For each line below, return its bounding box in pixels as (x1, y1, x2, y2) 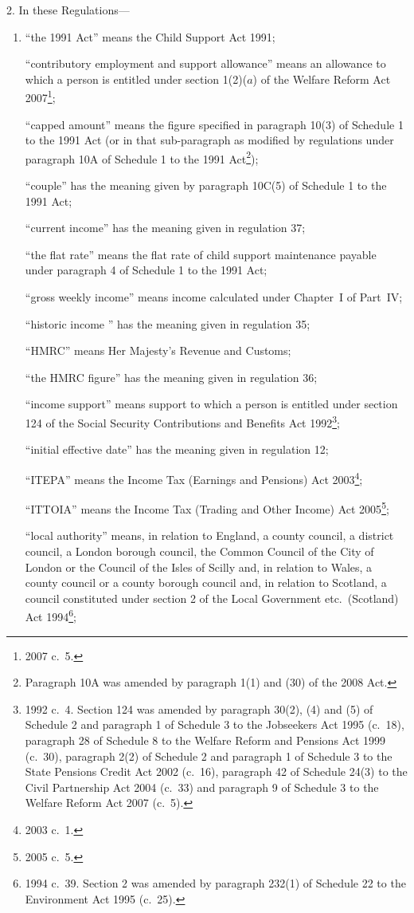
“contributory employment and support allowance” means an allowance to (25, 55, 386, 72)
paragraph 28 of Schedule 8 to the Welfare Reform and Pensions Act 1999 (25, 731, 385, 748)
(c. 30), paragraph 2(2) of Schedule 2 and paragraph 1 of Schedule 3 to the (25, 747, 393, 764)
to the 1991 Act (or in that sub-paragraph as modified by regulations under (25, 132, 394, 148)
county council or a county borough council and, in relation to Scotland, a (25, 574, 387, 591)
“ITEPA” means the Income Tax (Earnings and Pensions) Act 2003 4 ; (25, 468, 363, 487)
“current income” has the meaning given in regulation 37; (25, 219, 306, 236)
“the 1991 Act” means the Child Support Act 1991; (25, 28, 275, 45)
